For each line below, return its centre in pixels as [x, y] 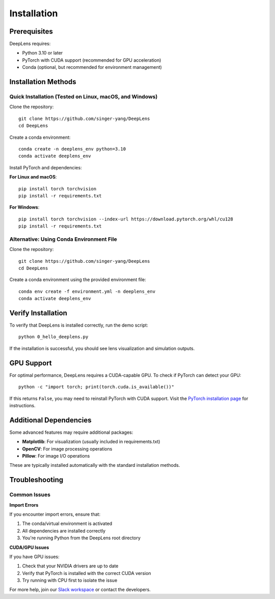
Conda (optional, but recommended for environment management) [92, 67]
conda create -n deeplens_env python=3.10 [72, 149]
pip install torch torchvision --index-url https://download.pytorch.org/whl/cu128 [126, 219]
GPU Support [31, 363]
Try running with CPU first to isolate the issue [70, 580]
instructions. [22, 405]
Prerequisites [31, 31]
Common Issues [30, 495]
